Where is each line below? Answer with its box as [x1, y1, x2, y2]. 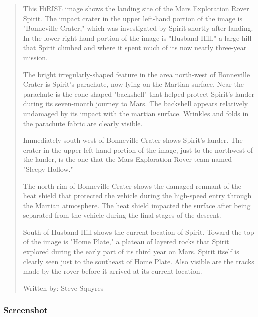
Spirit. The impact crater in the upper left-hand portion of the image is [23, 13, 242, 23]
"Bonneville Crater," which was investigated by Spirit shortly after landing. [23, 23, 253, 33]
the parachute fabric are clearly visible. [23, 118, 143, 128]
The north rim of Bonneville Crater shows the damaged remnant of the [23, 180, 241, 191]
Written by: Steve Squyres [23, 282, 104, 293]
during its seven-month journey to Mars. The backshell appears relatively [23, 98, 248, 109]
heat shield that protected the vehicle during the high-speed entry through [23, 190, 252, 201]
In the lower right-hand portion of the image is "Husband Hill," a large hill [23, 32, 252, 43]
